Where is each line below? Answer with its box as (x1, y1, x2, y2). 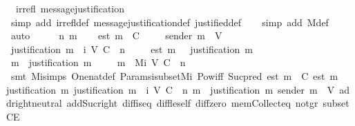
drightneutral (6, 96, 62, 110)
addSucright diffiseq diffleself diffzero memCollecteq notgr (66, 96, 318, 110)
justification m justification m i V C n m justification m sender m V (6, 82, 335, 96)
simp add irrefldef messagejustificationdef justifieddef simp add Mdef (10, 14, 329, 29)
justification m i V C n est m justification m (10, 41, 253, 56)
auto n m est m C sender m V (10, 28, 222, 43)
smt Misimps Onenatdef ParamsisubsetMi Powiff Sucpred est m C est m (10, 68, 338, 83)
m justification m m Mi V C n (10, 55, 186, 70)
